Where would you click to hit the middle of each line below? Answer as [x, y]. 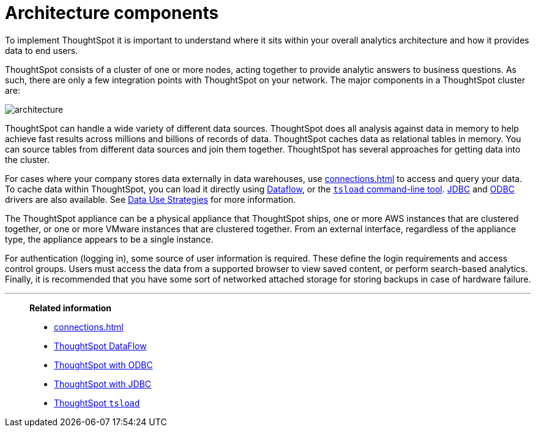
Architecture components [112, 13]
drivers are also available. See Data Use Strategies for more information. [151, 199]
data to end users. [42, 50]
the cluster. [28, 159]
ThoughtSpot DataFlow [100, 346]
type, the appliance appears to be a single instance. [109, 239]
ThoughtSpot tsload [97, 403]
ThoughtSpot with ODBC [103, 365]
